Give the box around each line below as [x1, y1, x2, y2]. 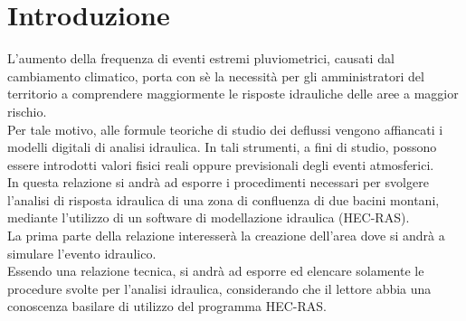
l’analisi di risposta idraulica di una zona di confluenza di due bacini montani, [7, 190, 440, 209]
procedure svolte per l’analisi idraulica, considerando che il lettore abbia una [7, 279, 432, 297]
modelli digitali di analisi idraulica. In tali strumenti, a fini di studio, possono [7, 137, 437, 156]
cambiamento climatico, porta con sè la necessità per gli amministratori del [7, 66, 424, 85]
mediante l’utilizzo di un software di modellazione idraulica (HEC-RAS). [7, 208, 410, 227]
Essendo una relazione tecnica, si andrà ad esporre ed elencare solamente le [7, 261, 424, 280]
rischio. [7, 101, 47, 120]
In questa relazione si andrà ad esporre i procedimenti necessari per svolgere [7, 173, 429, 192]
